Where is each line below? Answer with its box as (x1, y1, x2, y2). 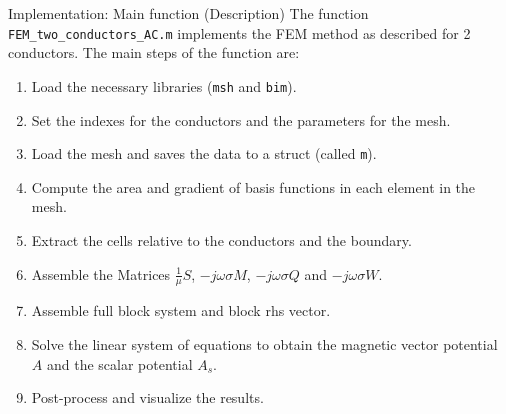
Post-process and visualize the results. (31, 387, 264, 408)
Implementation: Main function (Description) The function (8, 3, 369, 23)
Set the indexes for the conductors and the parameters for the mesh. (31, 109, 451, 130)
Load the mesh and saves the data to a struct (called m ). (31, 143, 377, 164)
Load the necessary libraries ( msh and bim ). (31, 75, 297, 96)
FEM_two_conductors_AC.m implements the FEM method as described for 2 (8, 22, 471, 43)
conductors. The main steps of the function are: (8, 42, 300, 63)
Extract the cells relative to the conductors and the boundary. (31, 229, 412, 250)
